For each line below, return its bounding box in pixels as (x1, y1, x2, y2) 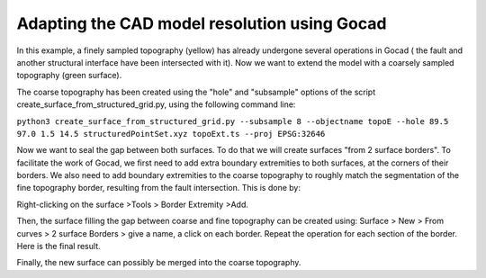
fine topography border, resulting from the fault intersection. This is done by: (16, 183, 301, 193)
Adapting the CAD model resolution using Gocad (16, 13, 387, 33)
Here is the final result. (16, 241, 101, 252)
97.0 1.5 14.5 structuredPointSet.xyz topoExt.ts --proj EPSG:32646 (16, 129, 326, 139)
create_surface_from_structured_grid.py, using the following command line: (16, 99, 296, 110)
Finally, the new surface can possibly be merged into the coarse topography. (16, 257, 301, 268)
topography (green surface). (16, 70, 122, 81)
